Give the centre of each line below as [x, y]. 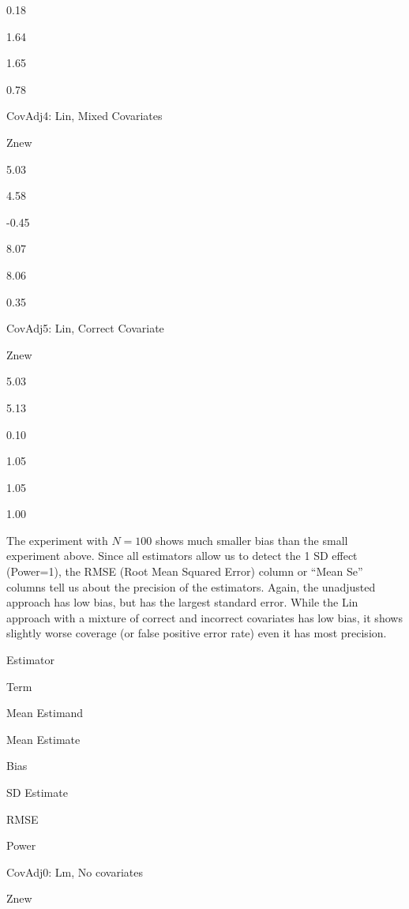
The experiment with [57, 540]
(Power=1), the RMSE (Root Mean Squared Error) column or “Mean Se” [185, 571]
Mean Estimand [45, 713]
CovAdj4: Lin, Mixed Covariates [84, 116]
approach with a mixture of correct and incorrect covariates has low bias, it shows [204, 617]
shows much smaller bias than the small [251, 540]
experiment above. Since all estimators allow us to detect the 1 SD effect [182, 556]
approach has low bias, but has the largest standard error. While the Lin [182, 602]
